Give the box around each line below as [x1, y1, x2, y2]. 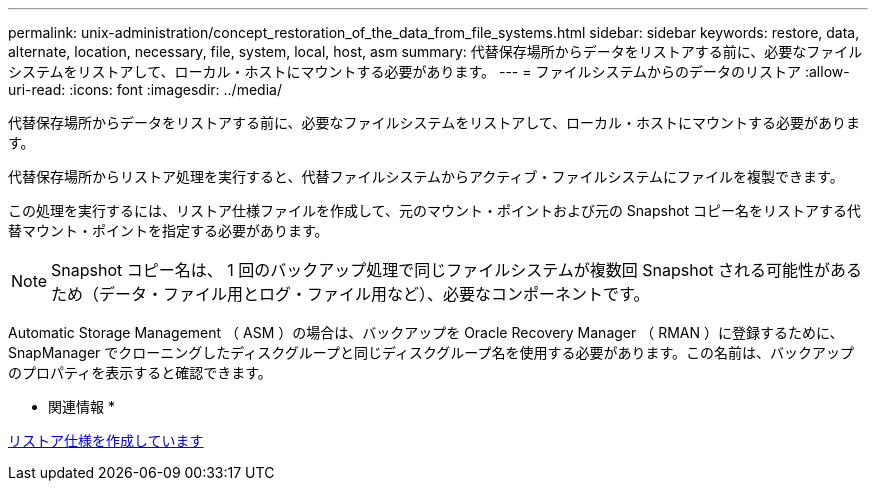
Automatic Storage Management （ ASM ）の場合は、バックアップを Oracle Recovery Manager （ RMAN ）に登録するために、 [8, 324, 844, 341]
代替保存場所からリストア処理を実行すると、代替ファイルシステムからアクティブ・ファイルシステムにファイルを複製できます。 [8, 168, 844, 185]
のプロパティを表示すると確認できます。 [8, 364, 272, 381]
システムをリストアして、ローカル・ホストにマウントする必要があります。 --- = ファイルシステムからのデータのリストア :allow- [8, 63, 850, 80]
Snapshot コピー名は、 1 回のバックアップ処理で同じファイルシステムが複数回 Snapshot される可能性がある [51, 260, 863, 280]
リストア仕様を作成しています [8, 432, 204, 449]
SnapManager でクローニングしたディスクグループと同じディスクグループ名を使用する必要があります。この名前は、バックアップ [8, 344, 855, 361]
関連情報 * [48, 398, 115, 415]
